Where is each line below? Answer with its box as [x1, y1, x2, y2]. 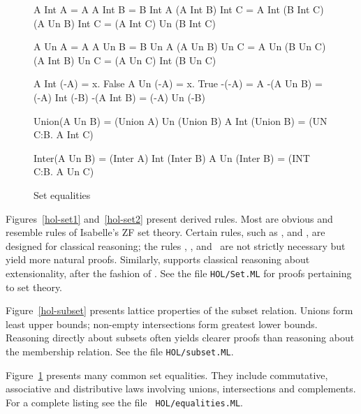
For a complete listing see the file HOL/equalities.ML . [6, 394, 244, 409]
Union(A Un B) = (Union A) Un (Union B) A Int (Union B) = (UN [34, 113, 327, 128]
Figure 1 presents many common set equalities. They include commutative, [6, 367, 328, 382]
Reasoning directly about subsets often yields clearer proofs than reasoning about [6, 330, 355, 345]
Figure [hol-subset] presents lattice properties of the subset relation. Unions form [6, 303, 353, 318]
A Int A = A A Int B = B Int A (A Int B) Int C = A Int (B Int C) [34, 2, 324, 16]
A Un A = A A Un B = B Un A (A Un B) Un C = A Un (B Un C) [34, 39, 326, 54]
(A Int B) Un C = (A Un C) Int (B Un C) [34, 52, 216, 67]
